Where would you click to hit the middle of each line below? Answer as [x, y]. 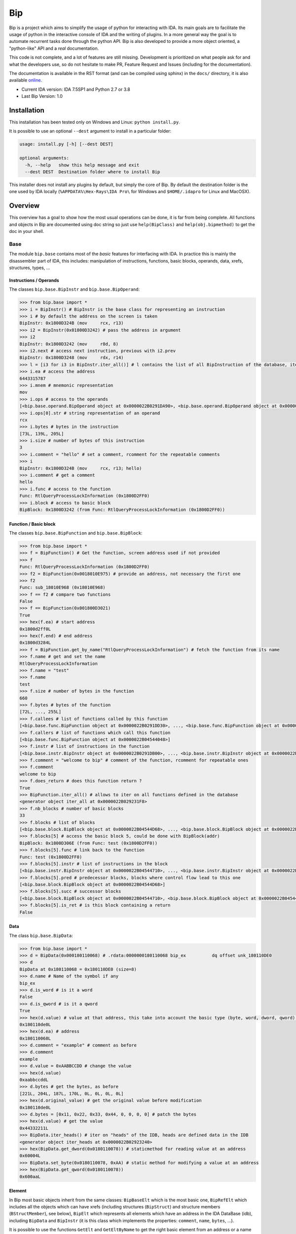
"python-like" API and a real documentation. [54, 48]
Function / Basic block [32, 524]
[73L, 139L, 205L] [42, 434]
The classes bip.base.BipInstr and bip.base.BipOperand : [74, 289]
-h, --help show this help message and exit [82, 165]
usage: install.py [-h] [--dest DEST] [66, 144]
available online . [25, 80]
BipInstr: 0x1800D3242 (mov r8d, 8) [69, 344]
